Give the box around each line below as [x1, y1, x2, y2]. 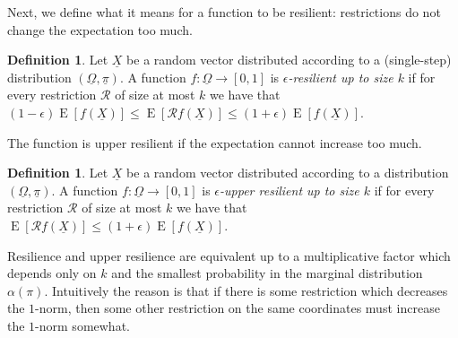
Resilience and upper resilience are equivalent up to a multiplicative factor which [7, 246, 451, 264]
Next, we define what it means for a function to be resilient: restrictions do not [7, 3, 441, 21]
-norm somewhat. [35, 316, 130, 334]
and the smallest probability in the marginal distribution [111, 264, 423, 282]
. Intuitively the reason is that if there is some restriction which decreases [44, 281, 448, 299]
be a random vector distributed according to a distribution [126, 163, 449, 182]
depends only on [7, 264, 97, 282]
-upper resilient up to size [220, 180, 359, 199]
